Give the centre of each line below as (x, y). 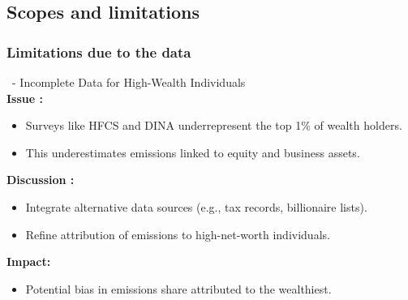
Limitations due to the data (99, 51)
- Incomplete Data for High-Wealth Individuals (129, 82)
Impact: (29, 261)
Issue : (25, 98)
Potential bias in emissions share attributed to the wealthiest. (178, 288)
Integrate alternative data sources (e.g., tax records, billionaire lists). (196, 206)
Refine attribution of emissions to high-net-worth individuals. (178, 234)
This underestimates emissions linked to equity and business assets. (193, 152)
